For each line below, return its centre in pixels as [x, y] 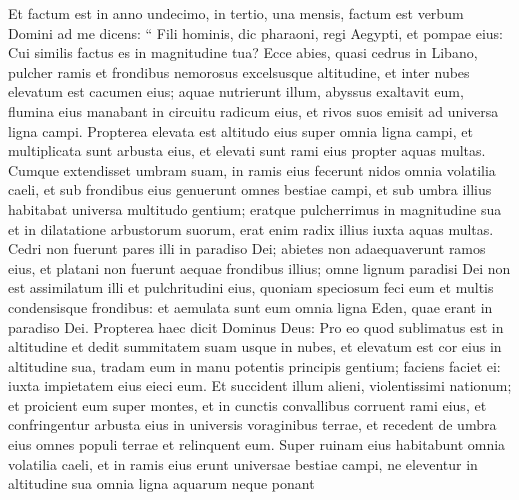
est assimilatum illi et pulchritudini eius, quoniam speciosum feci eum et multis [251, 287]
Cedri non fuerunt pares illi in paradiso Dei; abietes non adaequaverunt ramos [247, 248]
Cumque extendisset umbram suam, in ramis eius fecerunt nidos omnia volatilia [252, 169]
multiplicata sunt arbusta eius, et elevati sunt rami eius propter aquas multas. [247, 150]
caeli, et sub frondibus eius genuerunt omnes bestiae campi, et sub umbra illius [250, 189]
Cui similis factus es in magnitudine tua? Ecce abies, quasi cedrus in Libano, [243, 52]
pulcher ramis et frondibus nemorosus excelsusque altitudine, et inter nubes [239, 71]
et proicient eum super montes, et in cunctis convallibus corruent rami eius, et [247, 404]
